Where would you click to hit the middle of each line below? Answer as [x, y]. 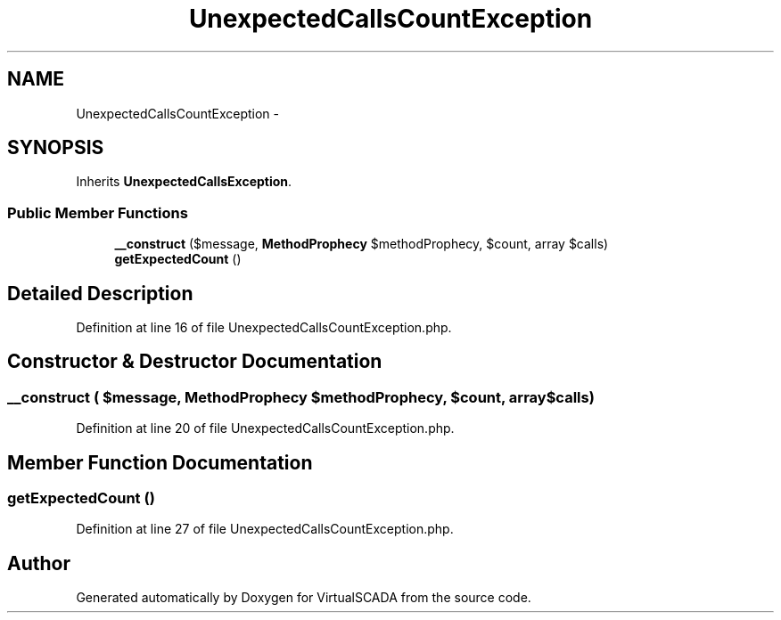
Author [39, 563]
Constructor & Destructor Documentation [195, 362]
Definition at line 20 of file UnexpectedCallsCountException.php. [265, 428]
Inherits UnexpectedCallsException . [184, 182]
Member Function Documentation [160, 462]
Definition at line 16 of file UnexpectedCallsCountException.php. [264, 328]
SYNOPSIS [56, 148]
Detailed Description [100, 293]
